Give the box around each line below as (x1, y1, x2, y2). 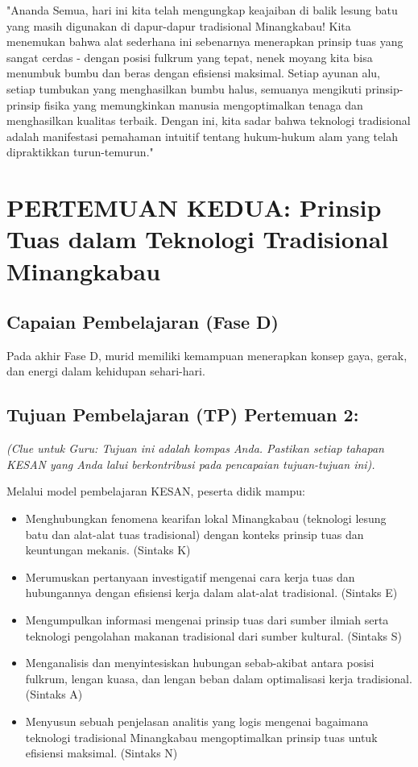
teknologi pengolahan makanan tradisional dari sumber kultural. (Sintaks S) (25, 627, 402, 644)
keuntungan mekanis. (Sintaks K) (25, 541, 191, 558)
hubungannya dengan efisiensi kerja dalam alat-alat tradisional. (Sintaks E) (25, 584, 398, 601)
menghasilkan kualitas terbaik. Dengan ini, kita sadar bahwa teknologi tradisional (6, 112, 411, 129)
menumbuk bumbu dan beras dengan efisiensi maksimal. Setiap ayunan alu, (6, 64, 380, 81)
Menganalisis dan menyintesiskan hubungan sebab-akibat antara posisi (25, 654, 375, 671)
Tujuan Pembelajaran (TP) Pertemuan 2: (6, 402, 359, 427)
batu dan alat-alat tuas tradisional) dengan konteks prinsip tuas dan (25, 525, 364, 542)
